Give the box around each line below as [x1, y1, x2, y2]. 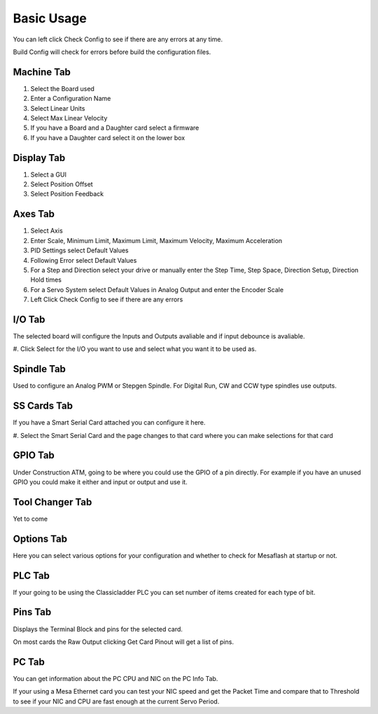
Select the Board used [30, 84, 94, 92]
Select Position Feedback [30, 190, 104, 198]
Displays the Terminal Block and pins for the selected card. [13, 624, 183, 633]
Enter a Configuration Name [30, 95, 111, 103]
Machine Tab [13, 66, 71, 78]
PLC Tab [13, 570, 50, 582]
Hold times [30, 275, 62, 284]
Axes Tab [13, 208, 55, 220]
